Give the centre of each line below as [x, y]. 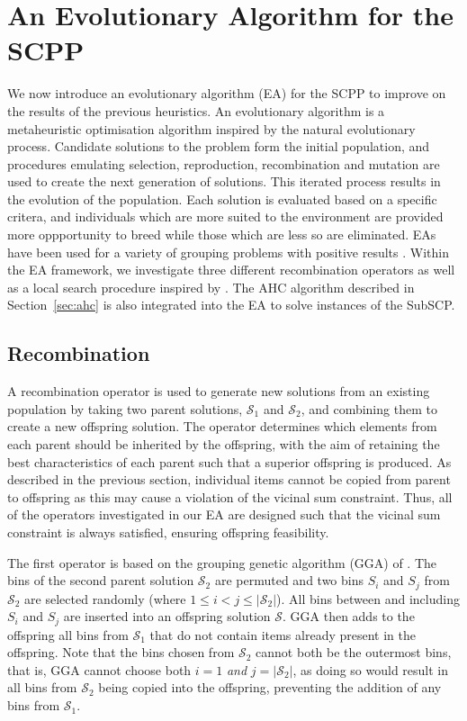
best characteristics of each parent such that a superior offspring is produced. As [229, 461]
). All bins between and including [368, 598]
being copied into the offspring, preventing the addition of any [270, 687]
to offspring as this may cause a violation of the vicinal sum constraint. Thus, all [230, 496]
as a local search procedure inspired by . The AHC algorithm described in [211, 287]
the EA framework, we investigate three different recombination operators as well [231, 270]
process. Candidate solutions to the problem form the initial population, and [219, 146]
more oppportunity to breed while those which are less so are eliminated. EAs [222, 234]
